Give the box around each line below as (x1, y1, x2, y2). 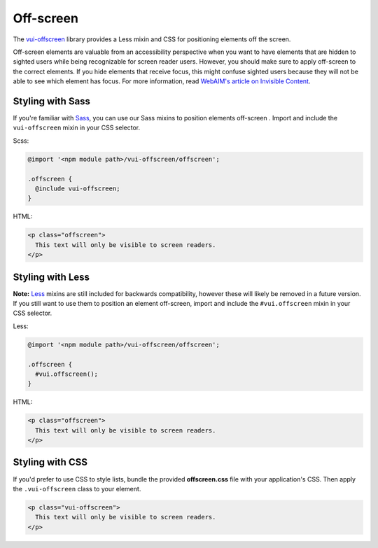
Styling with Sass (13, 95, 91, 107)
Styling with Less (13, 271, 90, 283)
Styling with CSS (13, 456, 87, 468)
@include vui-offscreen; (35, 184, 120, 192)
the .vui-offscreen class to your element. (13, 484, 141, 493)
